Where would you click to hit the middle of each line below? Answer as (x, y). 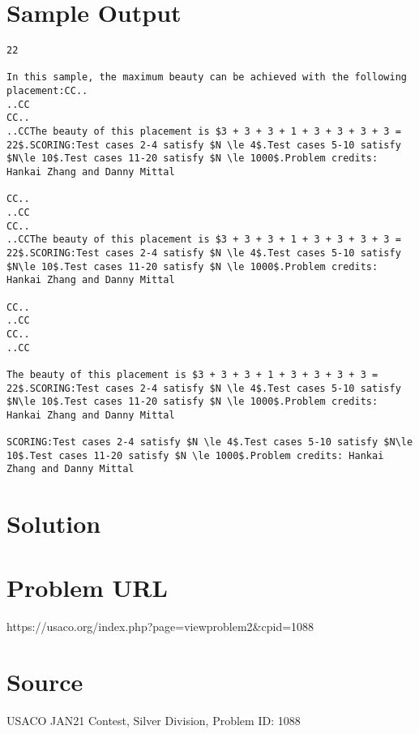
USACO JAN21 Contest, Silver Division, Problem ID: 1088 (154, 721)
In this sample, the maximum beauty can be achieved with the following (207, 77)
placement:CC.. (47, 91)
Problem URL (87, 587)
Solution (54, 524)
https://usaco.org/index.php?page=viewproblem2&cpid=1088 (160, 626)
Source (45, 682)
